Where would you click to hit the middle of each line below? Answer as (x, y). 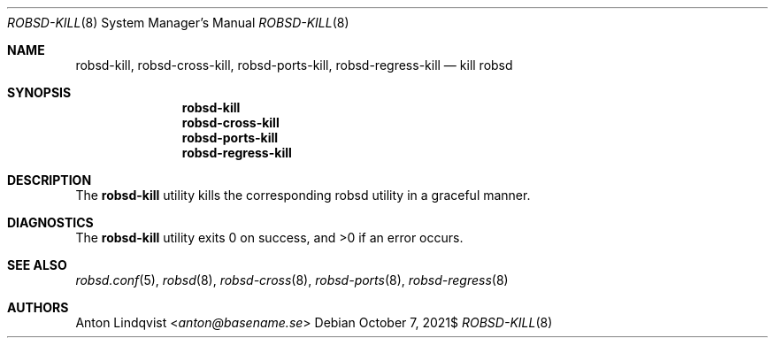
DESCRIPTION (50, 180)
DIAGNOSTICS (50, 222)
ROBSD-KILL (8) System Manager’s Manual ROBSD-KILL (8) (178, 23)
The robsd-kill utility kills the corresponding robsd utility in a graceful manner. (303, 195)
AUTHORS (38, 307)
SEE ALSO (37, 265)
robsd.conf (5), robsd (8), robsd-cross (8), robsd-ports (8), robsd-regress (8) (292, 280)
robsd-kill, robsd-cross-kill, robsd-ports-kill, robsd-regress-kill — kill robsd (294, 65)
